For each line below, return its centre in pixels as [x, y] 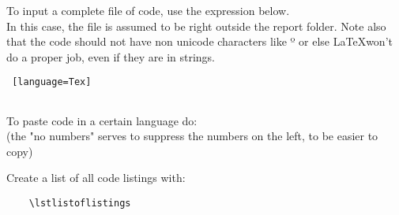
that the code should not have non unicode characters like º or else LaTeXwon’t [199, 41]
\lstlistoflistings [80, 204]
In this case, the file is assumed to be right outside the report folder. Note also [196, 26]
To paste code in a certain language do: [102, 120]
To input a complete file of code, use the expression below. [148, 10]
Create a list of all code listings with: [96, 178]
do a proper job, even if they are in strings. [111, 56]
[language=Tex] [52, 82]
